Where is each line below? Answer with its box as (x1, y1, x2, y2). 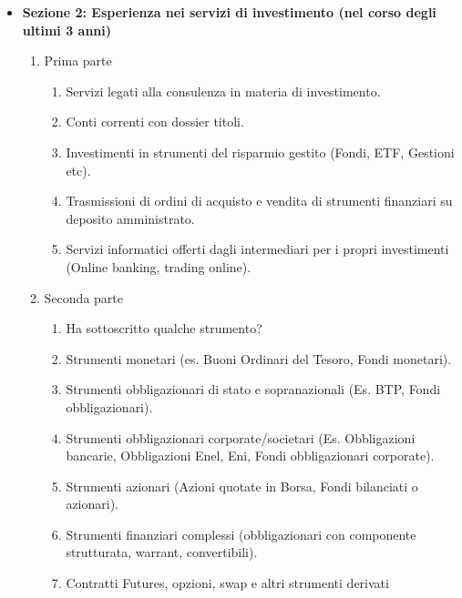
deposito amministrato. (66, 208, 195, 228)
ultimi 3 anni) (22, 20, 112, 39)
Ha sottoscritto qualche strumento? (66, 319, 262, 338)
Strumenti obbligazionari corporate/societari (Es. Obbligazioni (66, 428, 416, 447)
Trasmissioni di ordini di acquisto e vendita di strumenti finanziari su (66, 191, 453, 210)
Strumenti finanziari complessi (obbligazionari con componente (66, 524, 416, 543)
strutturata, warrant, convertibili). (66, 542, 258, 562)
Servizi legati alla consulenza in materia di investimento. (66, 81, 381, 100)
